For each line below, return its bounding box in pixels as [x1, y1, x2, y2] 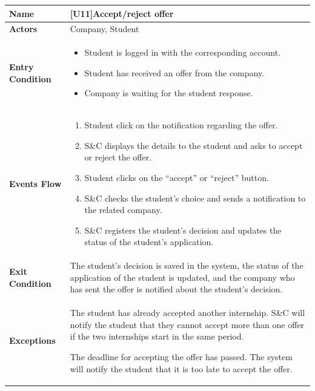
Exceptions [9, 334, 56, 347]
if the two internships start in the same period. [70, 330, 244, 343]
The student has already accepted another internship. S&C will [70, 306, 305, 319]
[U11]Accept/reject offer [70, 7, 174, 19]
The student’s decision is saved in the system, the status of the [70, 259, 303, 272]
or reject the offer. [84, 151, 152, 163]
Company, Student [70, 22, 139, 35]
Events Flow [9, 177, 62, 189]
